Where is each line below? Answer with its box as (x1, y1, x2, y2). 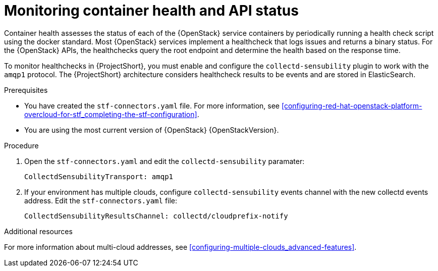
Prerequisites (4, 85, 48, 94)
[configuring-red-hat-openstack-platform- (281, 101, 422, 110)
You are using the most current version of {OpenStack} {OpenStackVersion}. (24, 125, 279, 134)
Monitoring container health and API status (4, 2, 299, 19)
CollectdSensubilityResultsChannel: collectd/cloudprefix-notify (24, 211, 288, 220)
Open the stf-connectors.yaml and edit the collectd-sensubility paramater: (24, 156, 305, 166)
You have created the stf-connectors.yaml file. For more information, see (24, 101, 280, 110)
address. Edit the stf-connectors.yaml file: (24, 196, 178, 205)
